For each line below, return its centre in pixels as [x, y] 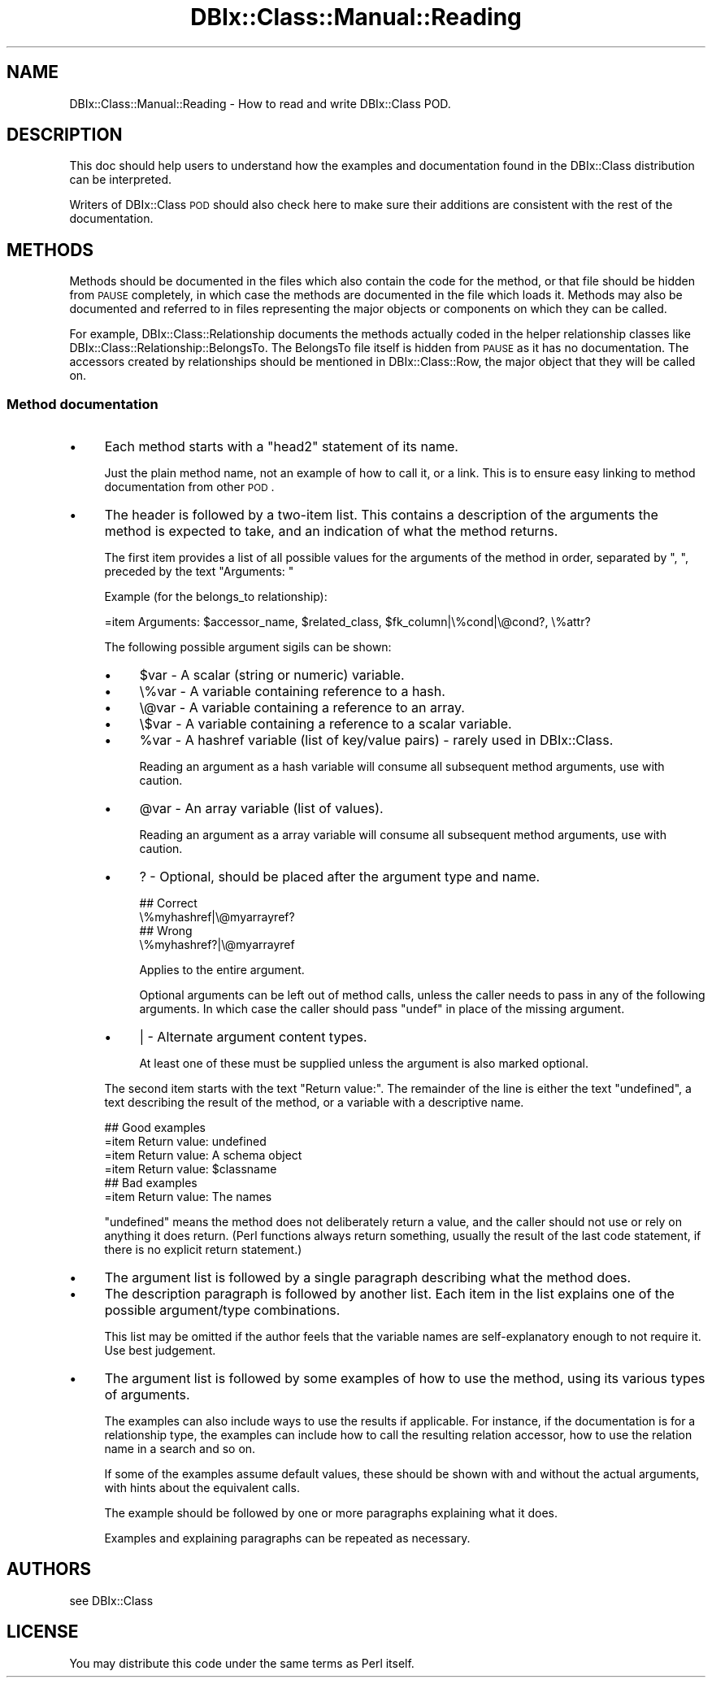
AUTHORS [49, 1569]
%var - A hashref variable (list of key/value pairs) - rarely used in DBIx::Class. [376, 740]
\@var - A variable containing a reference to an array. [302, 708]
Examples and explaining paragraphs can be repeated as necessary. [287, 1538]
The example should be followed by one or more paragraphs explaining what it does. [331, 1513]
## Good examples [155, 1128]
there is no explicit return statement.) [203, 1250]
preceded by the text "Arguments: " [199, 572]
